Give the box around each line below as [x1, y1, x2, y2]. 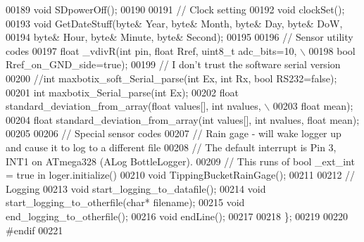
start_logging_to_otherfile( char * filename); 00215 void [6, 195, 245, 210]
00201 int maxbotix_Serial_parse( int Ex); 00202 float [6, 84, 239, 99]
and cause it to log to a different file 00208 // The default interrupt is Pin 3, [6, 139, 337, 154]
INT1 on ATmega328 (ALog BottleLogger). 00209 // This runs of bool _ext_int [6, 153, 355, 168]
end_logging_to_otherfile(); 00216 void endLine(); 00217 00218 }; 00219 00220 [6, 208, 348, 223]
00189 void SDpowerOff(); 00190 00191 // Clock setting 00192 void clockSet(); [6, 2, 345, 16]
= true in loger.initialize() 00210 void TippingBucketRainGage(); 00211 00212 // [6, 167, 356, 182]
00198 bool [308, 43, 356, 58]
